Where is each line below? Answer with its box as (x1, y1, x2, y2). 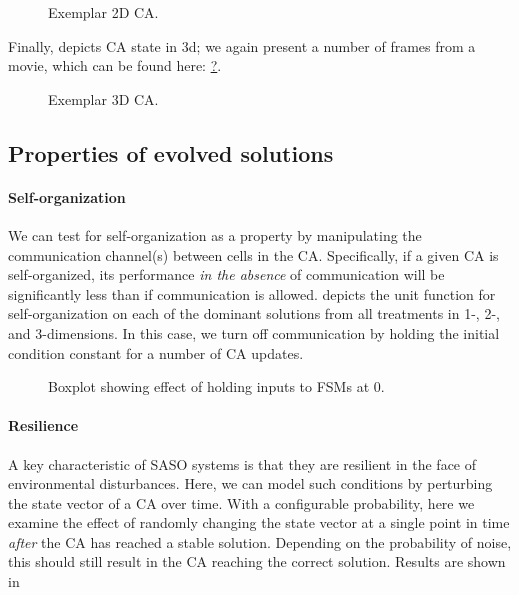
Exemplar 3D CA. (48, 88, 159, 109)
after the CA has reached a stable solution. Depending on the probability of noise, (8, 531, 512, 552)
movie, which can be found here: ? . (8, 55, 222, 76)
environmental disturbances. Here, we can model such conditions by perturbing (8, 473, 493, 494)
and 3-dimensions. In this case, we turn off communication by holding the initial (8, 322, 500, 343)
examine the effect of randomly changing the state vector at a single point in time (8, 512, 510, 533)
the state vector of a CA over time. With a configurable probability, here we (8, 492, 475, 513)
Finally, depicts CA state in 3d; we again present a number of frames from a (8, 35, 476, 56)
